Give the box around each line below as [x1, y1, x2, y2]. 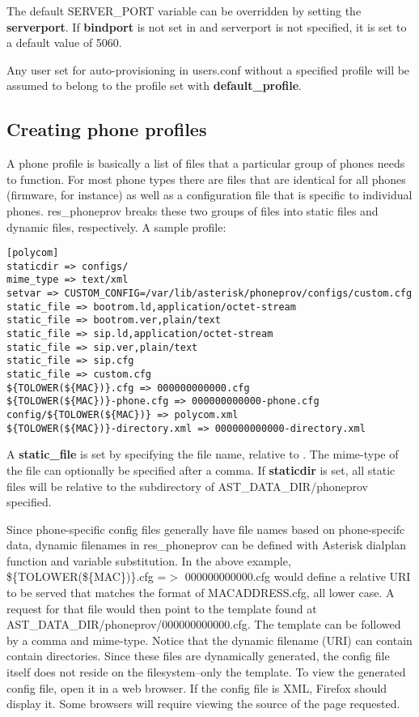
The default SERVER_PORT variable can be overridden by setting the [6, 2, 362, 19]
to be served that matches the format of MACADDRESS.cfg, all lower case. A [6, 584, 395, 601]
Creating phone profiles [6, 117, 207, 142]
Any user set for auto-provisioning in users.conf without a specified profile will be [6, 61, 410, 78]
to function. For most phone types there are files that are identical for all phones [6, 170, 406, 187]
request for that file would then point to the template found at [6, 600, 317, 617]
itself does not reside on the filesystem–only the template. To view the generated [6, 664, 406, 681]
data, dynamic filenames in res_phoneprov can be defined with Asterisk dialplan [6, 536, 406, 553]
